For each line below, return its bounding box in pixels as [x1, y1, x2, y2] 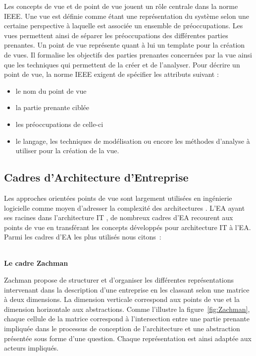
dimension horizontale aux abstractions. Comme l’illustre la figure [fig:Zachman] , [4, 303, 250, 314]
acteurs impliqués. [4, 343, 59, 353]
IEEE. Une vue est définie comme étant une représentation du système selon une [4, 10, 249, 21]
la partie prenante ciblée [15, 102, 90, 113]
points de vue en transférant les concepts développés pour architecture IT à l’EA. [4, 222, 251, 232]
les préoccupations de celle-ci [15, 119, 103, 129]
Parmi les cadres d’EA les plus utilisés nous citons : [4, 232, 161, 242]
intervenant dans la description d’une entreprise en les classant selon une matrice [4, 284, 250, 295]
